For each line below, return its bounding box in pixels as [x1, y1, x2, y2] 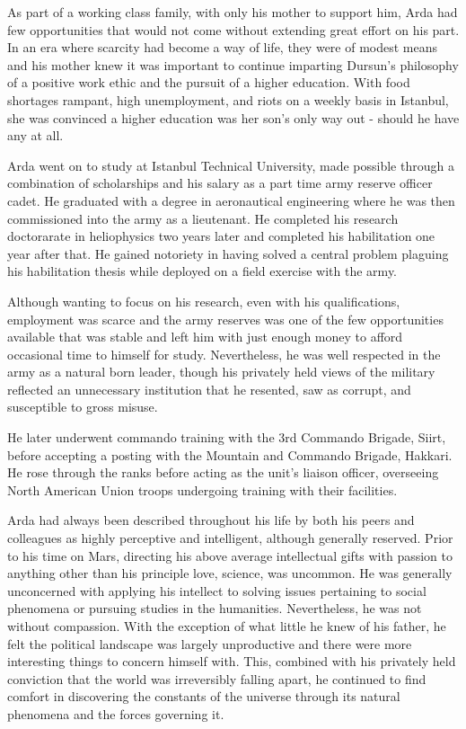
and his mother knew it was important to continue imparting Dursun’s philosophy [7, 55, 459, 74]
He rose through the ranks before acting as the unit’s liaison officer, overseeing [7, 463, 439, 482]
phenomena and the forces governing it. [7, 704, 224, 723]
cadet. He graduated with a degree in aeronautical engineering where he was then [7, 191, 455, 209]
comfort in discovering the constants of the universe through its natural [7, 687, 400, 706]
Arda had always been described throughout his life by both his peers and [7, 511, 415, 529]
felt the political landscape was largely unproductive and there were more [7, 634, 412, 653]
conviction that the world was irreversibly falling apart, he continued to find [7, 669, 426, 688]
